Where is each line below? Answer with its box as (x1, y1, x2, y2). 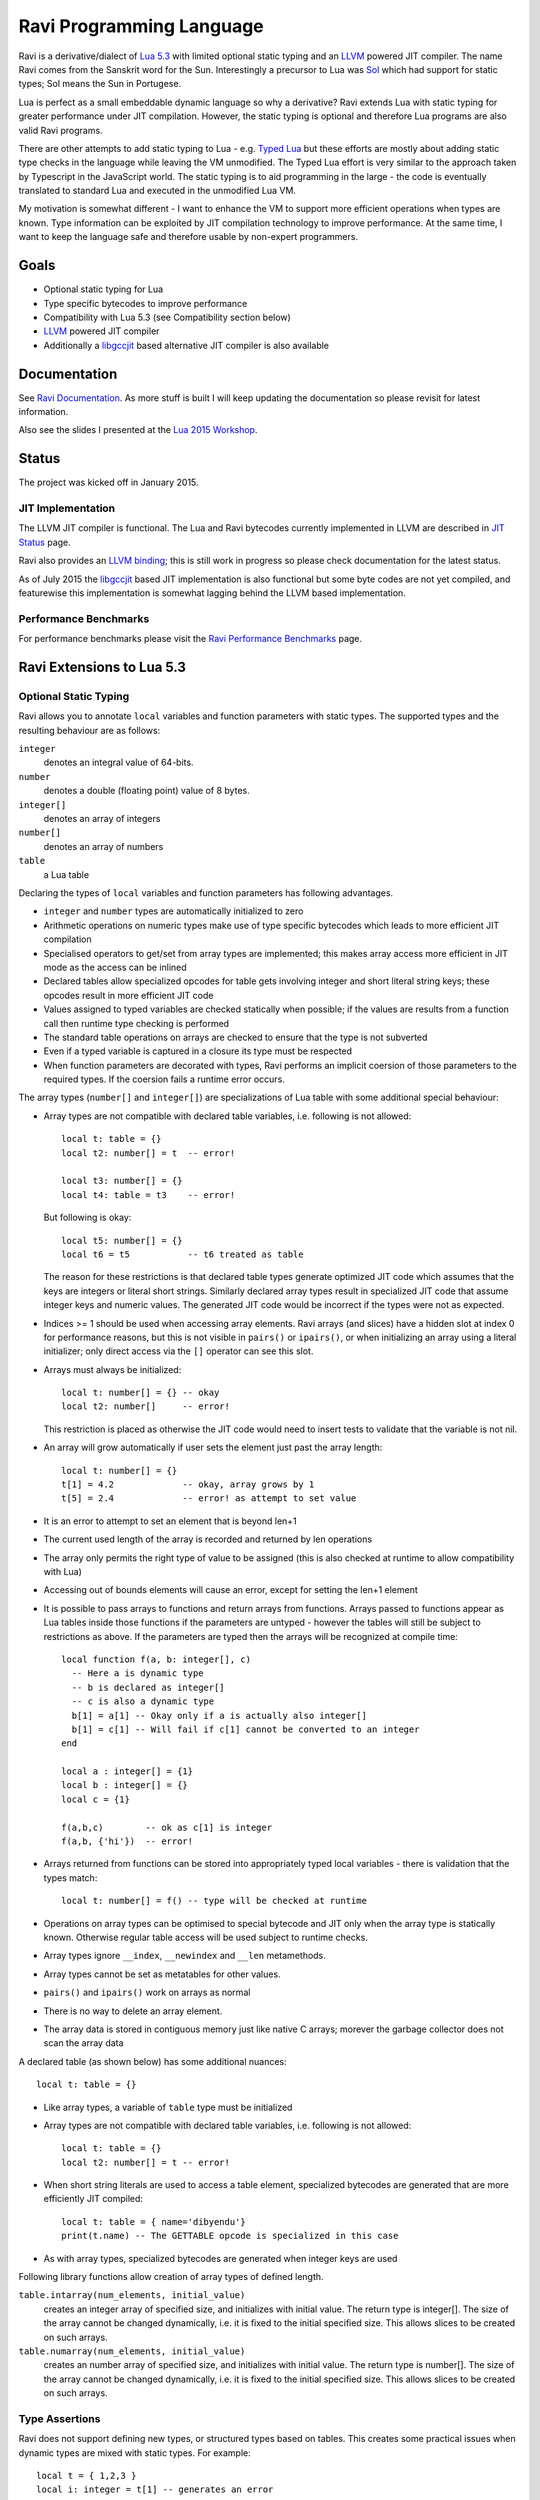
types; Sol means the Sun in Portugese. (18, 78, 182, 90)
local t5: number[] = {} (61, 1235, 183, 1246)
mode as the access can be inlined (43, 961, 187, 973)
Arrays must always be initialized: (43, 1363, 182, 1375)
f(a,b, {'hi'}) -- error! (61, 1836, 194, 1847)
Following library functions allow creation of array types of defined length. (18, 2271, 324, 2283)
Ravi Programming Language (18, 15, 264, 37)
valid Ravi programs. (18, 124, 104, 136)
